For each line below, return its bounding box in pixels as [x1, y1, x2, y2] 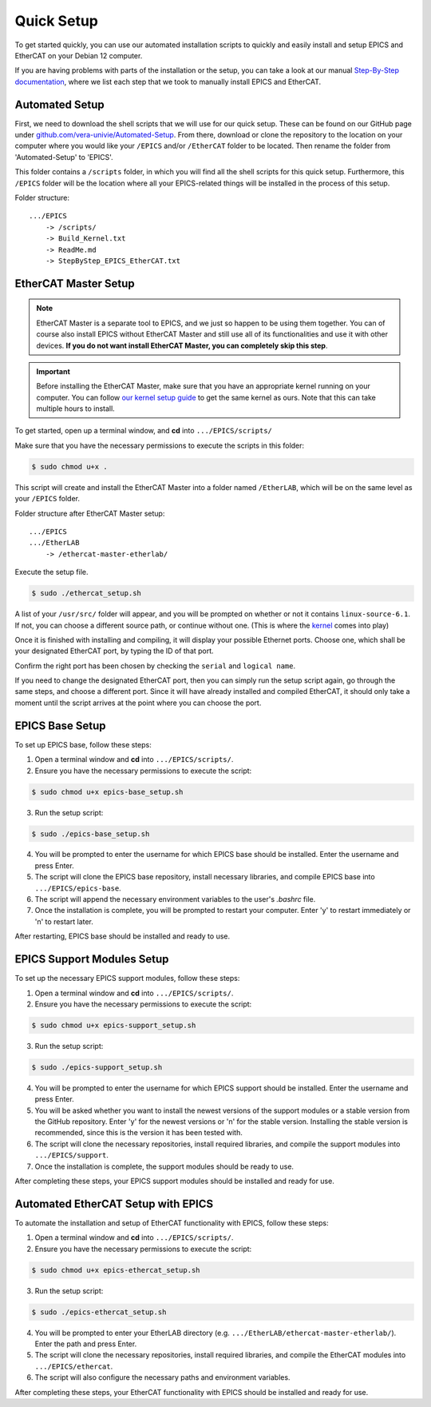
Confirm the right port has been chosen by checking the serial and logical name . [14, 660, 296, 671]
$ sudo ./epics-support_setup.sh [31, 1062, 163, 1071]
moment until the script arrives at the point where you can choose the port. [14, 698, 262, 707]
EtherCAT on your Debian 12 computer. [14, 50, 143, 60]
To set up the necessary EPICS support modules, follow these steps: [14, 974, 240, 983]
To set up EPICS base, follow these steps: [14, 739, 152, 749]
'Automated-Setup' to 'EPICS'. [14, 152, 113, 161]
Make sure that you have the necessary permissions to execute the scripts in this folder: [14, 440, 305, 450]
